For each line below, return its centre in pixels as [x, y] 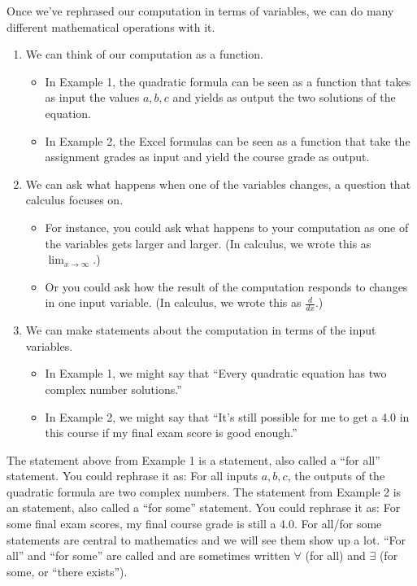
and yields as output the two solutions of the [284, 97]
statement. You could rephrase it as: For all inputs [132, 476]
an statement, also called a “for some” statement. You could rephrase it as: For [204, 507]
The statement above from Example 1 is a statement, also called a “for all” [193, 459]
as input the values [92, 97]
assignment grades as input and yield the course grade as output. [207, 157]
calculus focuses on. [74, 200]
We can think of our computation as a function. [145, 54]
